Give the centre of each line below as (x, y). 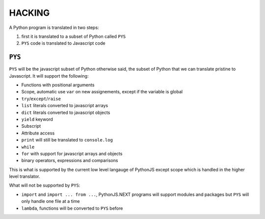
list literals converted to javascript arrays (65, 106)
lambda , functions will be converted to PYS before (72, 208)
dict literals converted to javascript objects (66, 112)
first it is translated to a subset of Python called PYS (74, 36)
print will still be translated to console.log (67, 140)
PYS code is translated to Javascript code (63, 43)
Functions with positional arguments (58, 85)
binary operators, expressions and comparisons (70, 161)
